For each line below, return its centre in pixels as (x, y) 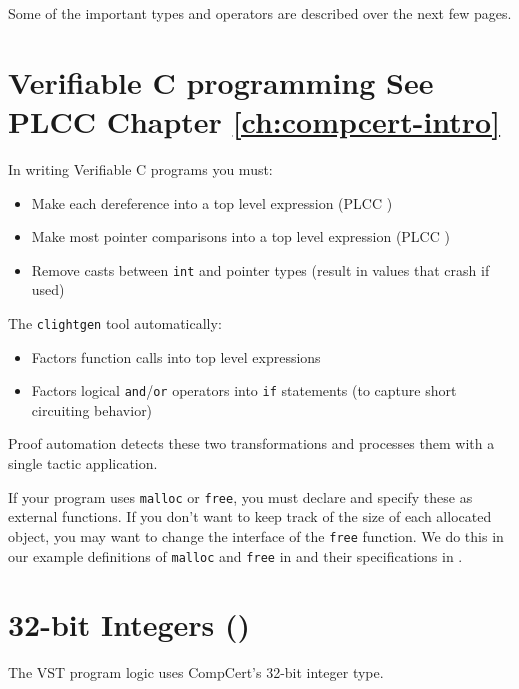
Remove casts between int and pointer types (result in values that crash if (260, 269)
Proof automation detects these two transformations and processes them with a (251, 443)
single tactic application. (83, 463)
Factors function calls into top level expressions (176, 356)
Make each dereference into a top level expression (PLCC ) (212, 202)
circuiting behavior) (92, 409)
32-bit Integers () (129, 624)
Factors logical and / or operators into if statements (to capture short (244, 390)
